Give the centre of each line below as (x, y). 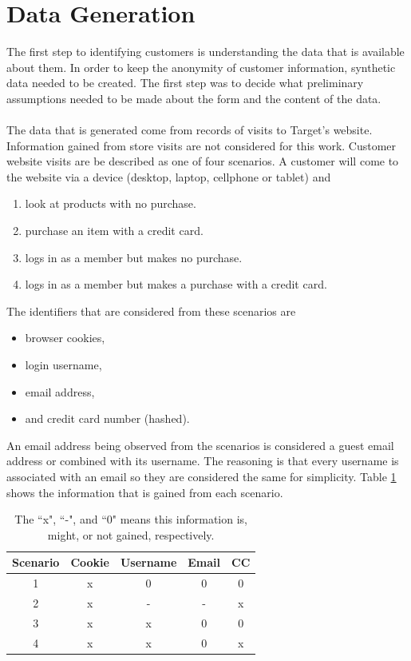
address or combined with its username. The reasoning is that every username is (203, 461)
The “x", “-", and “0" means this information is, (131, 519)
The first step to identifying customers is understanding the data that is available (205, 52)
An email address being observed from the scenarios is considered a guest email (200, 445)
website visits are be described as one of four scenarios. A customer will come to (203, 161)
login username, (63, 365)
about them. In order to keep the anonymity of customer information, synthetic (201, 67)
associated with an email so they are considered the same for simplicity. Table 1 (202, 476)
